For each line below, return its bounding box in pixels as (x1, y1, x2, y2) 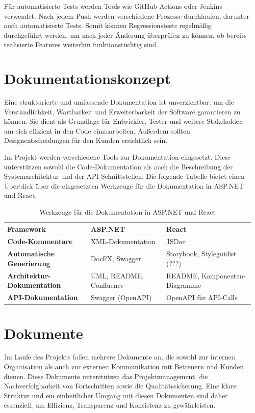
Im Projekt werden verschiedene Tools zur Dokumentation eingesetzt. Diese (4, 152, 231, 162)
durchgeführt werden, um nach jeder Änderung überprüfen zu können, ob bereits (4, 29, 247, 40)
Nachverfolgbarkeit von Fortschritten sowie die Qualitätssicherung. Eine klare (4, 381, 236, 391)
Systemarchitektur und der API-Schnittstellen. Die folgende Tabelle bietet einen (4, 171, 245, 181)
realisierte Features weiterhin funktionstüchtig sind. (4, 39, 158, 50)
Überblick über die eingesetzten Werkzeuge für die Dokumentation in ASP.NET (4, 180, 244, 191)
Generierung (7, 258, 51, 268)
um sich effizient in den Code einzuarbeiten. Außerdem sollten (4, 125, 190, 136)
